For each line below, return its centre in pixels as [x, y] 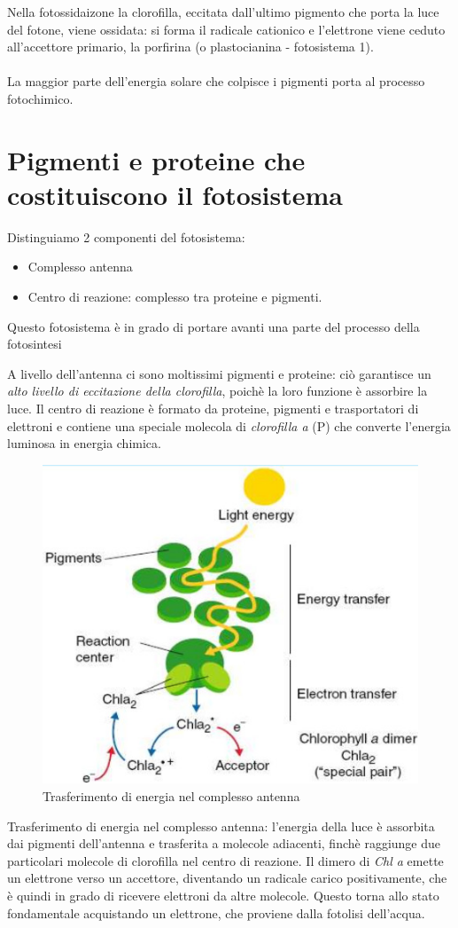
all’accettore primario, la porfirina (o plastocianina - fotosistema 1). [190, 47]
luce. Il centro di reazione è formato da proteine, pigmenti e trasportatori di [213, 409]
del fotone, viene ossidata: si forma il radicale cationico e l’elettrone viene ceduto [226, 29]
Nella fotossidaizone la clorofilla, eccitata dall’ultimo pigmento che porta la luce [223, 12]
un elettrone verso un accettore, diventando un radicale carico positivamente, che [227, 878]
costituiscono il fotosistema [175, 194]
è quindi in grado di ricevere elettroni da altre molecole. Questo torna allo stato [223, 895]
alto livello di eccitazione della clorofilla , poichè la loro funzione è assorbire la [217, 391]
